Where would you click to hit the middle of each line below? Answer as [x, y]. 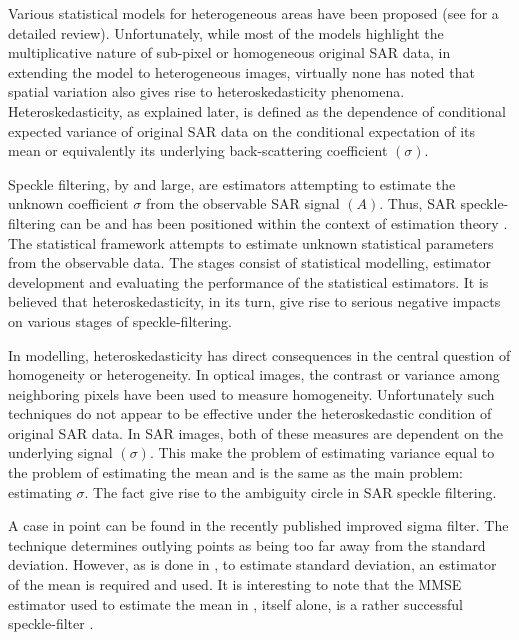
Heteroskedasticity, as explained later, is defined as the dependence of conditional [257, 110]
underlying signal [60, 452]
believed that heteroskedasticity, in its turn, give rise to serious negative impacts [254, 301]
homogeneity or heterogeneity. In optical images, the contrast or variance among [254, 374]
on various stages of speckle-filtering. [120, 320]
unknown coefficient [68, 203]
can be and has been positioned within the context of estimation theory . [284, 222]
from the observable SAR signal [242, 203]
